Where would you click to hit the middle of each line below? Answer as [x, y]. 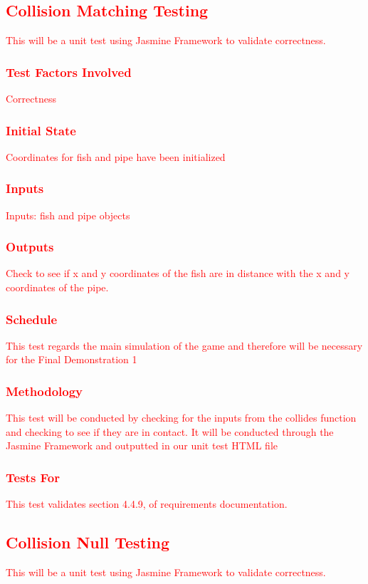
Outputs [30, 247]
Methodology [44, 391]
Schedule [32, 319]
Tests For [33, 477]
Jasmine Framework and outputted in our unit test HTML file [142, 445]
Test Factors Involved [69, 72]
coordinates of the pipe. [57, 287]
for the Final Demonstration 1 [72, 359]
